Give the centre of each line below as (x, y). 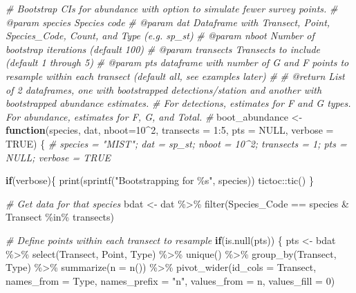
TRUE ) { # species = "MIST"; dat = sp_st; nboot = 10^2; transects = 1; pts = (176, 143)
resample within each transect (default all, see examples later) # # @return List (175, 75)
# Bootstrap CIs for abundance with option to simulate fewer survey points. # (172, 8)
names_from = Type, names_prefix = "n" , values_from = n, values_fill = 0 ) (170, 280)
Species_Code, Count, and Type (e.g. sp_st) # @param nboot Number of (160, 36)
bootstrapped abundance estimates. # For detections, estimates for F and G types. (178, 103)
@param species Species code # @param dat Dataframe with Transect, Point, (168, 22)
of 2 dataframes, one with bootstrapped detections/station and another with (164, 89)
